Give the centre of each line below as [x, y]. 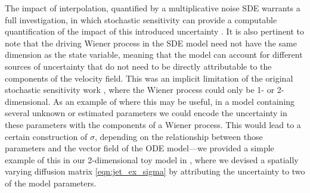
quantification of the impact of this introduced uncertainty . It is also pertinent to [155, 31]
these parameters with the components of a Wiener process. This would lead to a [153, 124]
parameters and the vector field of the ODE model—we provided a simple [139, 148]
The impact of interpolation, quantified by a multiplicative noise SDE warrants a [153, 8]
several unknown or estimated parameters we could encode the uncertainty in [146, 113]
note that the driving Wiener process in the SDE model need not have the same [151, 43]
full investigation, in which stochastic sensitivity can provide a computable [141, 19]
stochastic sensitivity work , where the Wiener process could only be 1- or [140, 90]
